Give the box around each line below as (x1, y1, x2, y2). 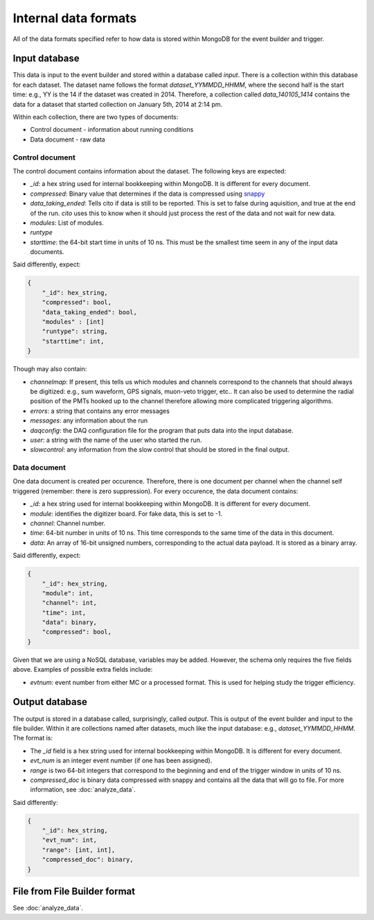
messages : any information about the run (30, 416, 148, 425)
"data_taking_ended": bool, (42, 308, 138, 316)
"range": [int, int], (42, 846, 116, 853)
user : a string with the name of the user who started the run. (30, 436, 202, 444)
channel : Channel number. (30, 519, 106, 527)
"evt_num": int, (42, 836, 97, 844)
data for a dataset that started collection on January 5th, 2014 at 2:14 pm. (12, 100, 223, 108)
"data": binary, (42, 618, 97, 627)
